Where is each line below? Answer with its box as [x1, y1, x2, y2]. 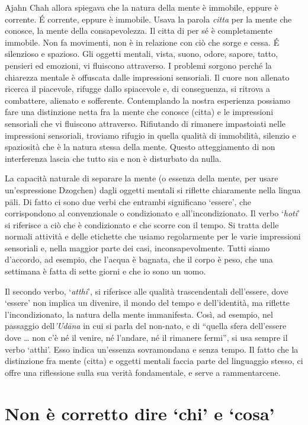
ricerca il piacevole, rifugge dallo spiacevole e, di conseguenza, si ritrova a [5, 82, 270, 95]
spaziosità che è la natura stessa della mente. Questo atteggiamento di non [5, 140, 275, 153]
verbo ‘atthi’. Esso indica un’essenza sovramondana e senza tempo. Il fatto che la [5, 343, 299, 355]
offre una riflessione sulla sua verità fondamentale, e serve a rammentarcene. [5, 366, 281, 378]
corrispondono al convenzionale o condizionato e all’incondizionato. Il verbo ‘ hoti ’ [5, 207, 300, 219]
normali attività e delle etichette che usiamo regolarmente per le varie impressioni [5, 230, 301, 242]
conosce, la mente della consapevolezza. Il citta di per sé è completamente [5, 24, 272, 37]
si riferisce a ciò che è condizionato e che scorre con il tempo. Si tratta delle [5, 218, 279, 231]
